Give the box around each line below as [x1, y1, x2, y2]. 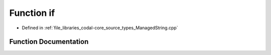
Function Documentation [9, 38, 89, 46]
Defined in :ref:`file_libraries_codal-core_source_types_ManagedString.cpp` [22, 25, 178, 31]
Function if [9, 7, 55, 18]
